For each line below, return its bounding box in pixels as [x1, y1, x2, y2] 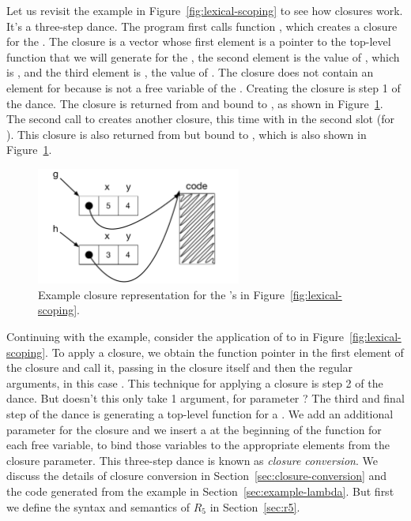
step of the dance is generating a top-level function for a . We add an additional [6, 406, 394, 422]
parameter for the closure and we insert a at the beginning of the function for [6, 421, 382, 437]
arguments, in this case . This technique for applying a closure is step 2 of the [6, 374, 383, 391]
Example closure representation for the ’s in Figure [38, 286, 285, 302]
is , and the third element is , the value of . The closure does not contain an [6, 64, 374, 81]
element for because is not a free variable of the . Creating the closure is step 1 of [6, 79, 401, 96]
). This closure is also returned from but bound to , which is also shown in [6, 126, 367, 142]
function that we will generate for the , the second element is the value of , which [6, 48, 400, 65]
